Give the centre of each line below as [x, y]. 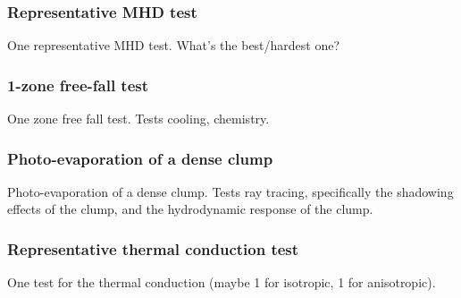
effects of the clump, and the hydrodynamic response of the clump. [190, 209]
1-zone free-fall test [78, 85]
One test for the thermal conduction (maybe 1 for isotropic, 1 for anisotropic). [222, 282]
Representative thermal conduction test [153, 248]
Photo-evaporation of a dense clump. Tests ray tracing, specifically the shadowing [230, 191]
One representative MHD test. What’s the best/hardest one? [174, 45]
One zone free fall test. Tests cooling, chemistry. [138, 119]
